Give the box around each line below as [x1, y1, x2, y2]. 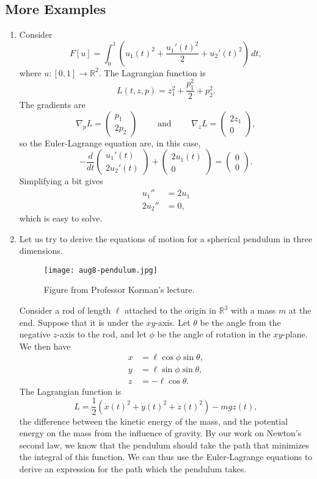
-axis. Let [155, 315, 191, 328]
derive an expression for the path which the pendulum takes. [19, 462, 247, 475]
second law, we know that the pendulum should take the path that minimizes [19, 438, 310, 451]
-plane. [282, 328, 308, 340]
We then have [19, 339, 71, 352]
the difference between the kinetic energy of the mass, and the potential [19, 414, 288, 427]
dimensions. [19, 244, 63, 257]
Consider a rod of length [19, 304, 111, 317]
